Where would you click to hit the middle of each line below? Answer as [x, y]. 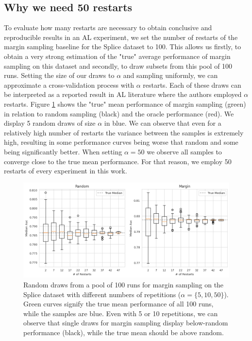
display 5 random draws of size [50, 123]
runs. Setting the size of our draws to [59, 75]
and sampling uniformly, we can [170, 75]
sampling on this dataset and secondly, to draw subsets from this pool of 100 [118, 66]
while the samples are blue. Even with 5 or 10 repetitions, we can [121, 313]
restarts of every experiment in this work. [66, 171]
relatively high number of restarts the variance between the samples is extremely [124, 132]
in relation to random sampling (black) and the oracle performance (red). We [119, 113]
